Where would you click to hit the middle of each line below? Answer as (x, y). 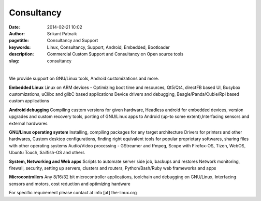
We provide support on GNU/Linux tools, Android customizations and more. (84, 79)
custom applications (29, 101)
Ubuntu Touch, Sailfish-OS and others (47, 153)
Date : (14, 27)
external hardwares (28, 123)
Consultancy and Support (72, 41)
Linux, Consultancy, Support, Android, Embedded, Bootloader (109, 47)
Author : (17, 33)
